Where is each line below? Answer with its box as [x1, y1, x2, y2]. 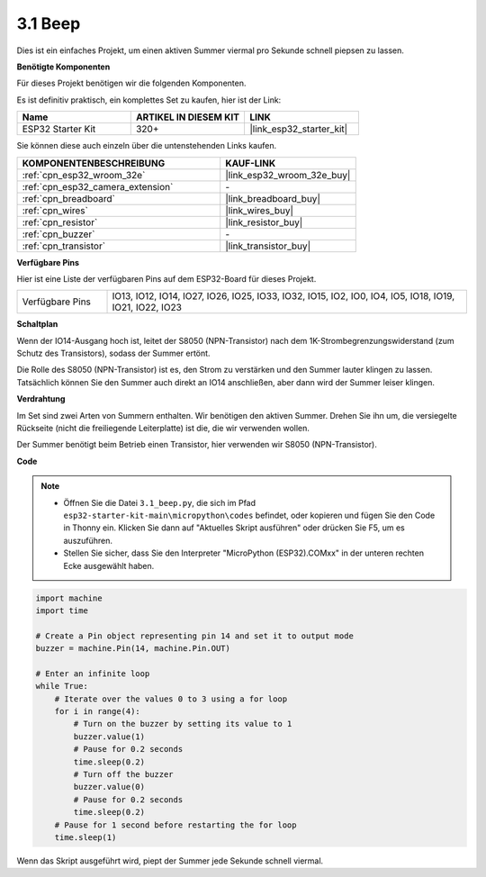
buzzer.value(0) [73, 782, 146, 792]
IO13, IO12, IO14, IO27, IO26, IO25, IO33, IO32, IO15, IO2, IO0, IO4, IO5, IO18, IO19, [112, 290, 455, 303]
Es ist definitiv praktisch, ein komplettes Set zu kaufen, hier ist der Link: [16, 95, 282, 105]
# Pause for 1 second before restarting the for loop [54, 819, 297, 830]
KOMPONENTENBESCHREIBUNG [22, 157, 166, 169]
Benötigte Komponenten [16, 61, 111, 72]
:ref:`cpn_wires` [22, 203, 89, 216]
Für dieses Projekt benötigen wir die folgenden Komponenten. [16, 77, 247, 89]
